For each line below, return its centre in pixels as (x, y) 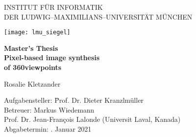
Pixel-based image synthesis (52, 57)
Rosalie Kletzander (32, 83)
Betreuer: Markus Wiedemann (49, 109)
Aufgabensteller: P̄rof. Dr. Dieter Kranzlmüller (74, 100)
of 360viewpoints (33, 67)
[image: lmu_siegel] (37, 33)
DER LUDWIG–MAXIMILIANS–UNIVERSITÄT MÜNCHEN (98, 16)
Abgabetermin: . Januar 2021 (48, 129)
